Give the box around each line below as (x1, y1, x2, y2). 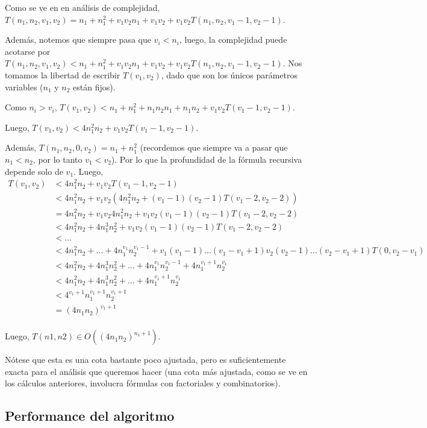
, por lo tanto (33, 153, 83, 165)
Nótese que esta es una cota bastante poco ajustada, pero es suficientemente (5, 353, 286, 366)
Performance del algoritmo (5, 406, 175, 425)
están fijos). (73, 80, 116, 93)
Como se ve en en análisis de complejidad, (5, 1, 160, 13)
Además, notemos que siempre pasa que (5, 33, 151, 46)
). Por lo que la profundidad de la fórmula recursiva (111, 153, 302, 165)
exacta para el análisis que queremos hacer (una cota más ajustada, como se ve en (5, 365, 308, 377)
